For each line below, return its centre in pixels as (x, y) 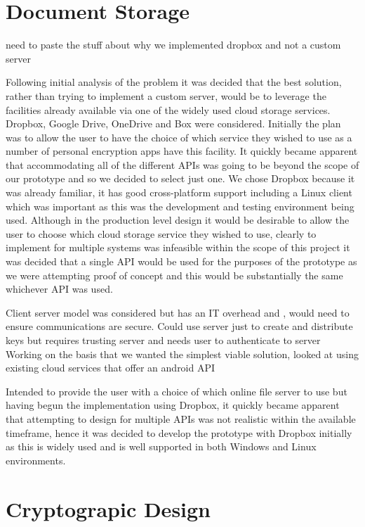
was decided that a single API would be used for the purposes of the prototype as (181, 261)
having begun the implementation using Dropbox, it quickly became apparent (173, 405)
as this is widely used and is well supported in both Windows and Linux (161, 446)
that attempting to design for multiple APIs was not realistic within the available (181, 418)
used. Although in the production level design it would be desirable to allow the (178, 220)
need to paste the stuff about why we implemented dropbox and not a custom (173, 45)
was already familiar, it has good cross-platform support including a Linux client (179, 192)
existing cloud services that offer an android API (111, 368)
